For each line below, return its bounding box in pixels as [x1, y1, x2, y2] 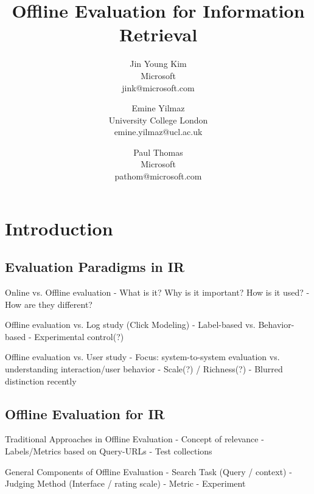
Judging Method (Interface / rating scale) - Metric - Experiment [5, 477, 246, 490]
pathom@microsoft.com [114, 170, 202, 183]
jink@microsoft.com [122, 81, 195, 94]
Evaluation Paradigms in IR [5, 257, 185, 276]
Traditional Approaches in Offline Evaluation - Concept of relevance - [5, 433, 264, 445]
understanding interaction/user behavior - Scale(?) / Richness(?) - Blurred [5, 363, 283, 375]
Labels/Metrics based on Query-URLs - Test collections [5, 445, 212, 457]
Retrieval [119, 22, 198, 47]
